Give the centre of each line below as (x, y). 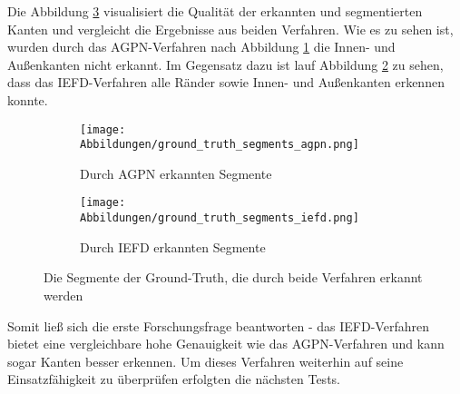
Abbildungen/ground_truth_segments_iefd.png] (220, 218)
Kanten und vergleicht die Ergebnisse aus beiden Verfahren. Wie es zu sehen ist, (230, 29)
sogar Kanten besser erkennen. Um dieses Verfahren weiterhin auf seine (206, 361)
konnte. (28, 99)
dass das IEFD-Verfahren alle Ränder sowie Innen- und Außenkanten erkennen (226, 82)
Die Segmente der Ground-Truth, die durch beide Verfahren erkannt (233, 277)
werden (64, 295)
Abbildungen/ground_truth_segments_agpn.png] (220, 145)
